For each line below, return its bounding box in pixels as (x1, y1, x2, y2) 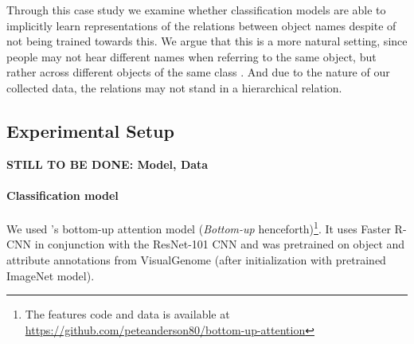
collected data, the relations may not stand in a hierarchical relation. (6, 79, 342, 96)
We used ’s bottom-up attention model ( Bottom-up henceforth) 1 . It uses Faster (6, 218, 391, 236)
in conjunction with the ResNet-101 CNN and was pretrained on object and (34, 236, 405, 252)
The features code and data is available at (25, 306, 230, 322)
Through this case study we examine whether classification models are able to (6, 2, 386, 18)
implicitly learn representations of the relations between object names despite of (6, 17, 396, 33)
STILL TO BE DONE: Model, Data (6, 155, 209, 172)
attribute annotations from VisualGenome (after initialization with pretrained (6, 252, 386, 268)
